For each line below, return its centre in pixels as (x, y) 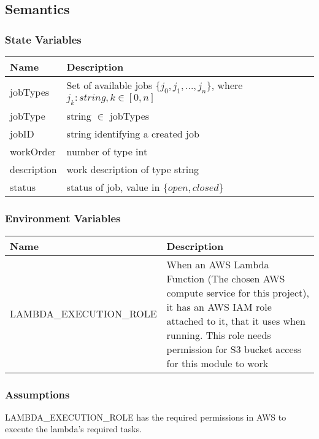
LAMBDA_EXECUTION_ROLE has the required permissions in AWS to (146, 417)
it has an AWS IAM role (219, 306)
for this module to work (217, 363)
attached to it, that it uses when (236, 321)
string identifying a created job (133, 134)
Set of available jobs (110, 85)
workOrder (33, 152)
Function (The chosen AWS (226, 278)
